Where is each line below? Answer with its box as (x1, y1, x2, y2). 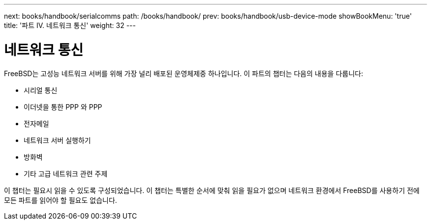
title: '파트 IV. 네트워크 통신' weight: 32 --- (4, 21, 136, 29)
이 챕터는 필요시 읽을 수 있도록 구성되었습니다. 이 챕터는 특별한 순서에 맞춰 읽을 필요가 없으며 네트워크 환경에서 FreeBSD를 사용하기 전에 (4, 186, 420, 195)
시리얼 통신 (24, 85, 58, 94)
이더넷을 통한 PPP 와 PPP (24, 102, 102, 111)
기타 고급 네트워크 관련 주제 (24, 169, 108, 178)
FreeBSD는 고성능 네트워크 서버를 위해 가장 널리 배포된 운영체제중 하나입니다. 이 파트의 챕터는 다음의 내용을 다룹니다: (4, 69, 363, 78)
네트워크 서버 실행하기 (24, 136, 91, 144)
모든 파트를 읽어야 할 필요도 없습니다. (4, 196, 117, 204)
